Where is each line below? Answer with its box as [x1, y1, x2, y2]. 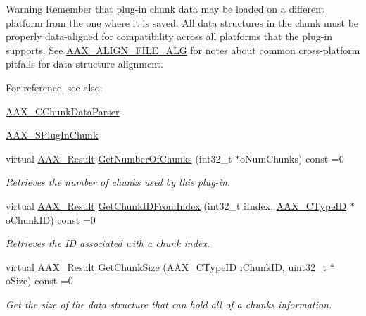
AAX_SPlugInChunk [6, 127, 99, 142]
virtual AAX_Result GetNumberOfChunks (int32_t [6, 151, 232, 165]
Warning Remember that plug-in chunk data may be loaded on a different [6, 1, 325, 15]
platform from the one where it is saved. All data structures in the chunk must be [6, 15, 359, 30]
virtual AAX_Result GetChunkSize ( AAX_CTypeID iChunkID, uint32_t [6, 259, 327, 274]
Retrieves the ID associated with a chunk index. [6, 236, 210, 251]
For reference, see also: [6, 80, 103, 94]
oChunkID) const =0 [6, 212, 96, 227]
